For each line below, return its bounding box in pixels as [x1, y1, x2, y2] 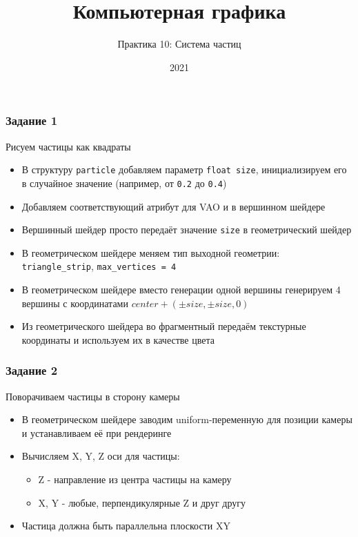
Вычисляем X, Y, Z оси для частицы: [21, 449, 180, 463]
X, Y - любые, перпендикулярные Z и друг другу [38, 495, 246, 509]
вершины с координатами [21, 295, 128, 310]
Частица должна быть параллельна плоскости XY [21, 518, 230, 533]
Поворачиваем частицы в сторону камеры [6, 389, 180, 403]
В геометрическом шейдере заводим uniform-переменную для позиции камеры [21, 412, 352, 427]
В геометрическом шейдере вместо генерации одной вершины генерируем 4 [21, 282, 341, 297]
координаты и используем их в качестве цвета [21, 332, 215, 346]
